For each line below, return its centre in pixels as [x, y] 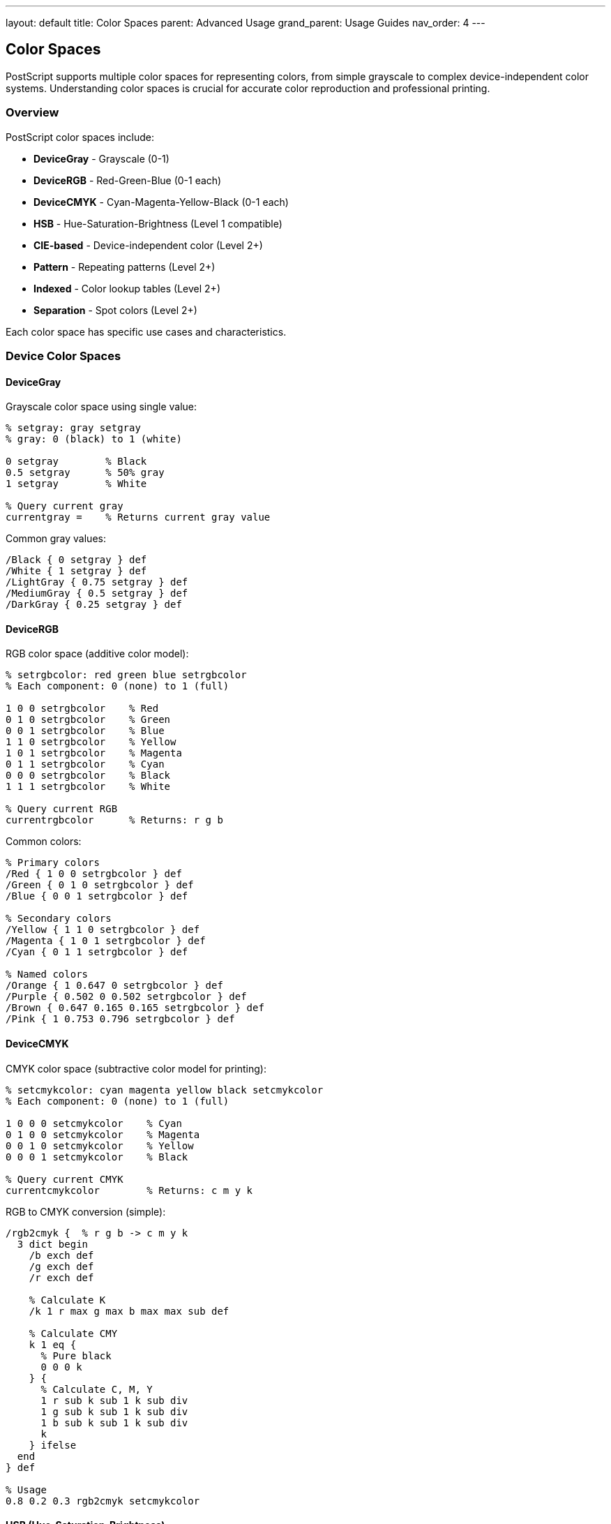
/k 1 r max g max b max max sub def [129, 1311]
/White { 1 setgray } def [76, 571]
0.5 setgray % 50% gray [85, 473]
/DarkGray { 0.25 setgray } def [94, 605]
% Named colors [47, 974]
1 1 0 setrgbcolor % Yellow [91, 742]
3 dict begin [53, 1244]
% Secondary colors [59, 919]
